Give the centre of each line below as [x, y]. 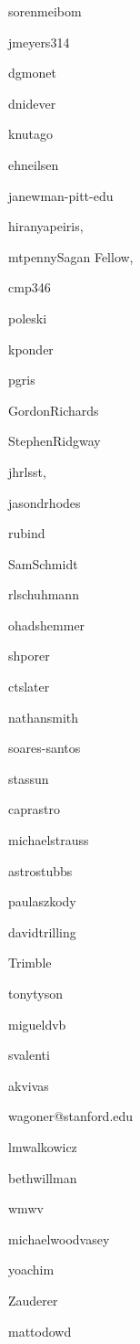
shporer [29, 656]
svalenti [29, 1055]
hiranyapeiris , [46, 226]
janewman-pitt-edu [61, 195]
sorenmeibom [45, 11]
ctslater [29, 687]
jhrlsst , [27, 471]
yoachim [31, 1270]
